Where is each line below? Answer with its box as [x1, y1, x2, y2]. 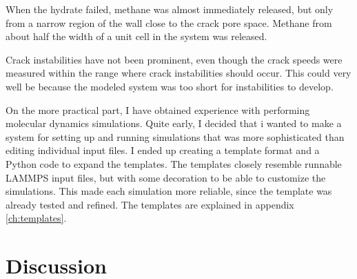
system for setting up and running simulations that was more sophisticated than [6, 129, 345, 144]
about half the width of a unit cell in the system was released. [6, 29, 267, 44]
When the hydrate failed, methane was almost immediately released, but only [6, 2, 334, 16]
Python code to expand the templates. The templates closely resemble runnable [6, 156, 342, 171]
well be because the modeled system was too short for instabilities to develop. [6, 79, 334, 93]
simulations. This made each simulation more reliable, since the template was [6, 184, 332, 198]
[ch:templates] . [6, 211, 67, 225]
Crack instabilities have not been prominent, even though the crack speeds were [6, 52, 343, 66]
